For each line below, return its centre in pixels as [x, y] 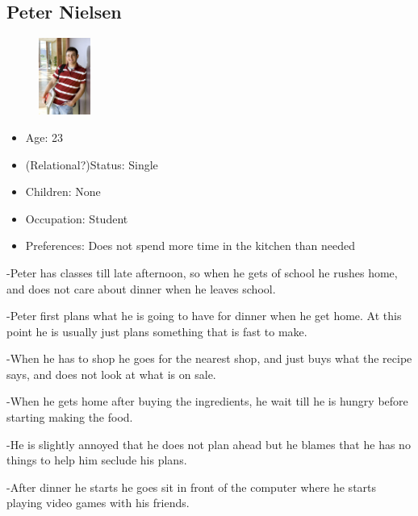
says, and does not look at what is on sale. [111, 374]
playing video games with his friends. [98, 503]
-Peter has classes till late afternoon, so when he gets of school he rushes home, [202, 272]
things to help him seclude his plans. [97, 460]
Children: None [63, 191]
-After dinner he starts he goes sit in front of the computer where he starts [192, 487]
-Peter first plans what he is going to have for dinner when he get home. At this [204, 316]
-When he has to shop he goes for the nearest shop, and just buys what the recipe [209, 358]
